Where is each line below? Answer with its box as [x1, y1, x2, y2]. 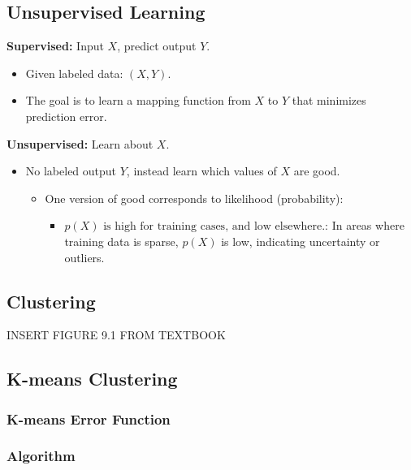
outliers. [64, 248, 105, 265]
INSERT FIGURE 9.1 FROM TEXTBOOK [6, 326, 226, 343]
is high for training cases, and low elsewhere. [103, 221, 326, 233]
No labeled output [25, 162, 117, 179]
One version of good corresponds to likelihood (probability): [45, 189, 344, 206]
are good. [293, 162, 340, 179]
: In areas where [325, 217, 405, 234]
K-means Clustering [6, 366, 178, 391]
